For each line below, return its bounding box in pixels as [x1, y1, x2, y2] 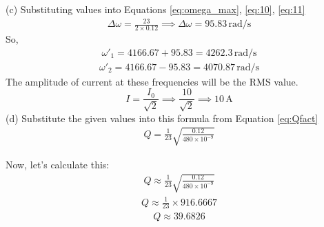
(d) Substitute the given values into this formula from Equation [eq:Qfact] [6, 110, 318, 125]
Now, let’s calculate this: [6, 157, 110, 171]
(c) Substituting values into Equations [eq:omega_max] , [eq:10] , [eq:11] [6, 2, 305, 16]
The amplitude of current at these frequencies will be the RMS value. [6, 74, 298, 88]
